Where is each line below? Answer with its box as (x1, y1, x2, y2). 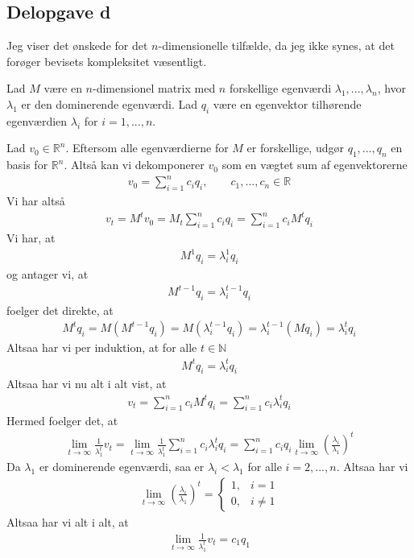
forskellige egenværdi (229, 80, 332, 97)
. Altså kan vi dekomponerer (64, 156, 205, 173)
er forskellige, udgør (246, 139, 344, 156)
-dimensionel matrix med (93, 80, 216, 97)
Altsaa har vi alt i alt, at (6, 513, 129, 530)
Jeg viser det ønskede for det (6, 37, 148, 54)
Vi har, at (6, 229, 56, 246)
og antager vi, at (6, 265, 89, 282)
